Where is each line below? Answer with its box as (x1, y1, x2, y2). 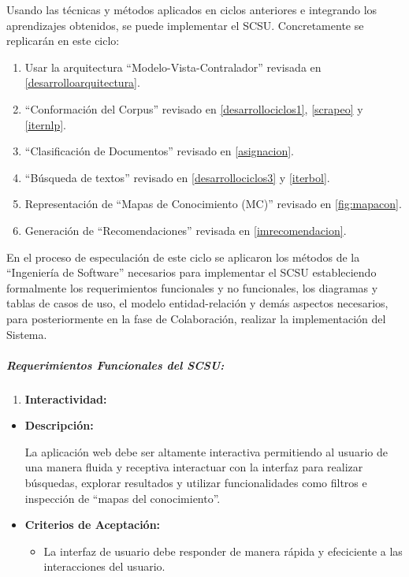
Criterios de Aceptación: (24, 516, 161, 533)
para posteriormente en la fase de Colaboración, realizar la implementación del (6, 310, 386, 326)
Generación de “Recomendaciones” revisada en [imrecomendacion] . (24, 221, 347, 238)
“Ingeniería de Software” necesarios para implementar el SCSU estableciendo (6, 264, 377, 281)
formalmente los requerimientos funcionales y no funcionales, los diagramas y (6, 279, 378, 296)
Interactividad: (24, 390, 107, 407)
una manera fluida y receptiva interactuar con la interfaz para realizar (24, 459, 363, 475)
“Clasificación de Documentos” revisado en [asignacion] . (24, 143, 295, 159)
